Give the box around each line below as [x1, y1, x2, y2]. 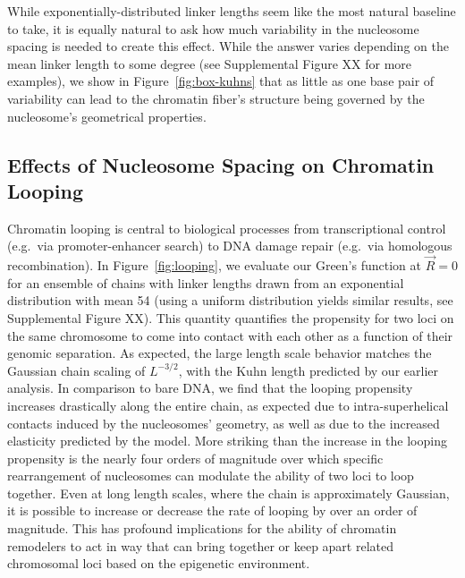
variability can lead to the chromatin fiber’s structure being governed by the [7, 89, 425, 107]
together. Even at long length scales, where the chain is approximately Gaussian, [7, 483, 450, 502]
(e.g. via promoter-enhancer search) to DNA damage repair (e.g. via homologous [7, 236, 452, 255]
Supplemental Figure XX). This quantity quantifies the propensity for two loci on [7, 308, 454, 327]
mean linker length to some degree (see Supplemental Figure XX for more [7, 54, 412, 72]
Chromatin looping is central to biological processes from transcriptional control [7, 218, 446, 237]
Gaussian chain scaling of [7, 361, 146, 379]
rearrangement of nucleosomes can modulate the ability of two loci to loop [7, 466, 414, 485]
